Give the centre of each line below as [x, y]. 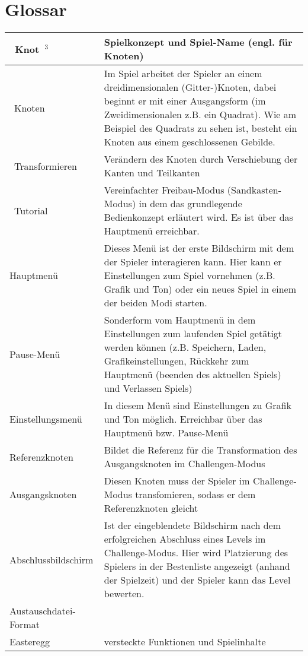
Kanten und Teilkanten [152, 173]
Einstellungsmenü [46, 419]
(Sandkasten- [254, 190]
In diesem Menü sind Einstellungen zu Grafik [198, 405]
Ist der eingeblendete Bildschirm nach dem [192, 525]
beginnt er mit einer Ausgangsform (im [185, 101]
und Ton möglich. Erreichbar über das [183, 419]
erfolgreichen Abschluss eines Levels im [185, 539]
